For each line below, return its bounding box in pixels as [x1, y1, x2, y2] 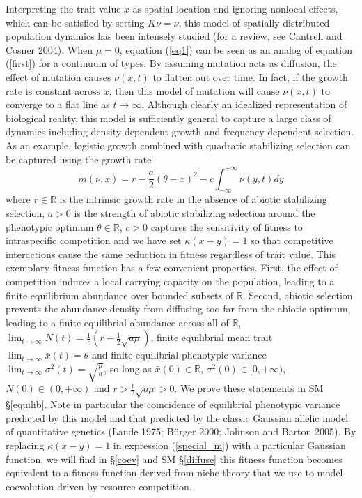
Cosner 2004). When [6, 42, 93, 56]
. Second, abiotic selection [242, 287, 353, 302]
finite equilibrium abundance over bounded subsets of [6, 287, 234, 302]
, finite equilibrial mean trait [150, 330, 273, 345]
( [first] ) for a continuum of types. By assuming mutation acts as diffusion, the [6, 56, 337, 70]
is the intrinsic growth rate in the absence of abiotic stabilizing [59, 192, 327, 206]
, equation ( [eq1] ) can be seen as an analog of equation [119, 42, 352, 56]
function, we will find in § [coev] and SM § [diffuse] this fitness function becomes [6, 451, 343, 466]
